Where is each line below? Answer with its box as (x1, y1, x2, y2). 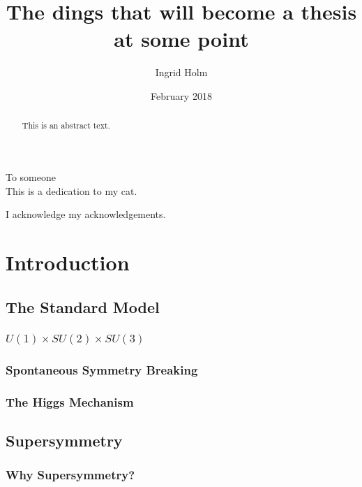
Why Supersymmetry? (6, 466, 135, 484)
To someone (6, 169, 56, 184)
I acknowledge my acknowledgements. (6, 207, 166, 221)
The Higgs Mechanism (6, 393, 134, 410)
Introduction (6, 247, 130, 276)
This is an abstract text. (22, 119, 110, 131)
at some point (114, 24, 249, 53)
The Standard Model (6, 296, 160, 317)
